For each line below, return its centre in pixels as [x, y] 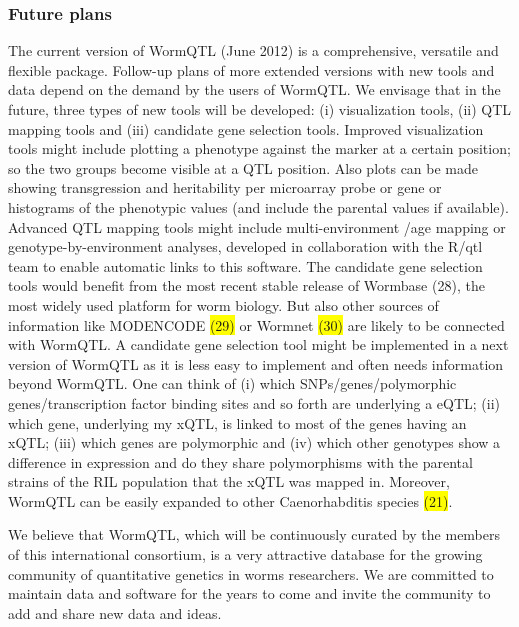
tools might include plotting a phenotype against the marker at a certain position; [259, 148]
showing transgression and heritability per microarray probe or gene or [225, 187]
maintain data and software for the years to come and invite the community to [249, 593]
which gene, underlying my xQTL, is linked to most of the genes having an [237, 422]
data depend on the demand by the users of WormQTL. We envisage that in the [254, 89]
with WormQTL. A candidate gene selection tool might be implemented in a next [258, 344]
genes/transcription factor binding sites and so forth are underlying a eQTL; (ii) [254, 402]
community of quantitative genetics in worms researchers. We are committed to [251, 573]
